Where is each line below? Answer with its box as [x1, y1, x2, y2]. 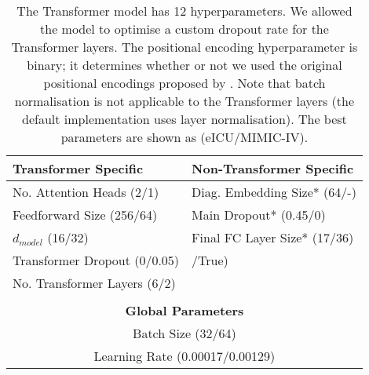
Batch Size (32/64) [133, 324, 236, 342]
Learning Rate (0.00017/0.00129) [93, 347, 276, 365]
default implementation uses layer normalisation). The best [22, 110, 347, 128]
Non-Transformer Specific [192, 159, 354, 177]
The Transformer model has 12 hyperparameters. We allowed [16, 2, 353, 20]
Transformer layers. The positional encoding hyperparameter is [11, 38, 358, 56]
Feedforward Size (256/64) [13, 206, 158, 224]
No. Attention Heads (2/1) [13, 183, 159, 201]
